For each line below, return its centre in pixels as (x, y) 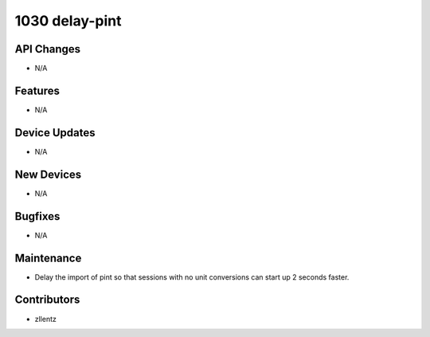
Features (37, 90)
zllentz (46, 319)
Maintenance (48, 258)
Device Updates (55, 133)
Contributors (47, 300)
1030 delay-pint (68, 21)
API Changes (48, 49)
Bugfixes (37, 216)
